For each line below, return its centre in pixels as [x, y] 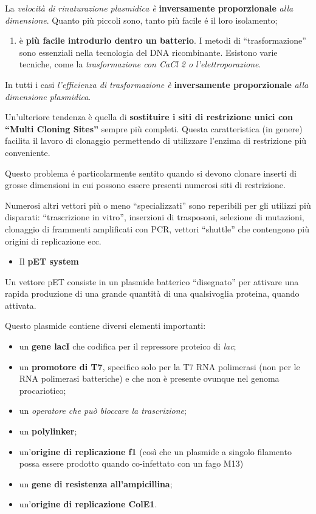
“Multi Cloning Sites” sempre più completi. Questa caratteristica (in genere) [154, 128]
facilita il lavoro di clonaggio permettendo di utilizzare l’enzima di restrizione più [156, 140]
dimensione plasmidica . [48, 96]
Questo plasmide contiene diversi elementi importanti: [105, 326]
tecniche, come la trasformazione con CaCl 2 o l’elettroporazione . [140, 64]
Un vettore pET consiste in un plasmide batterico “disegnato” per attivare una [152, 281]
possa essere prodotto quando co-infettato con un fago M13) [131, 463]
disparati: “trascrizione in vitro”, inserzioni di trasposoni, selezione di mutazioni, [155, 217]
